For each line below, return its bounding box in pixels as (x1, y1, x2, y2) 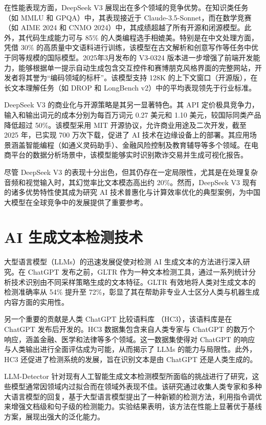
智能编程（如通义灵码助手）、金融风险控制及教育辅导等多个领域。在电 (25, 139, 258, 150)
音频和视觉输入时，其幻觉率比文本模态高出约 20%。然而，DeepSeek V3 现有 (4, 176, 257, 187)
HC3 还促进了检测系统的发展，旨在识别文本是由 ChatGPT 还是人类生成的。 (4, 353, 257, 364)
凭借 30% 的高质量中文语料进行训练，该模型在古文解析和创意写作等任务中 (4, 42, 251, 53)
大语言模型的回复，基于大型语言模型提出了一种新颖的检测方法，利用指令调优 (4, 391, 262, 401)
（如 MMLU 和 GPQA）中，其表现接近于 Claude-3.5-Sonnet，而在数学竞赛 (4, 12, 252, 23)
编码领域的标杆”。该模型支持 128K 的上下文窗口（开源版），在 (50, 72, 258, 83)
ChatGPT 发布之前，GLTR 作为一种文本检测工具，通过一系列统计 (28, 266, 249, 277)
